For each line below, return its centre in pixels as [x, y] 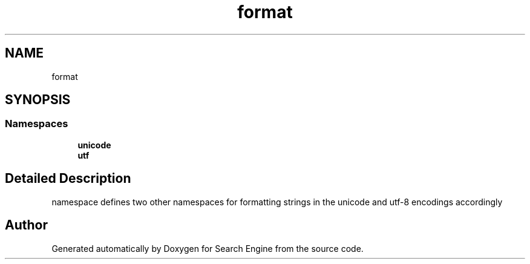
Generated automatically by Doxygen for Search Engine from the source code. [208, 248]
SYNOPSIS [38, 100]
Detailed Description [68, 179]
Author [26, 225]
